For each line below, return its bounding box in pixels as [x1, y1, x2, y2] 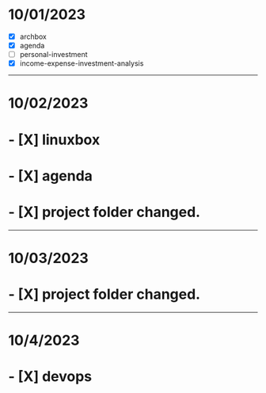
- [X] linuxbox [8, 131, 101, 148]
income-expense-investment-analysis [19, 59, 144, 68]
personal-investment [19, 50, 88, 59]
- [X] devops [8, 368, 93, 386]
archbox [19, 32, 47, 41]
